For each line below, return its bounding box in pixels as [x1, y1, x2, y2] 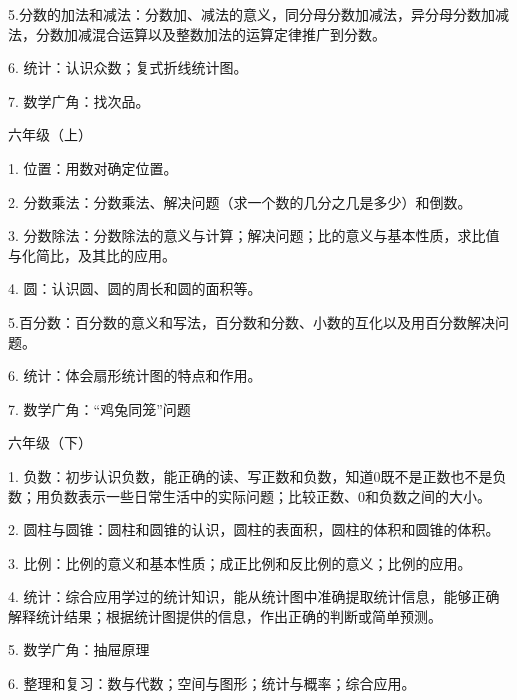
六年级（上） [8, 124, 92, 145]
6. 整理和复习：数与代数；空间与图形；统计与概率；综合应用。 [8, 673, 416, 694]
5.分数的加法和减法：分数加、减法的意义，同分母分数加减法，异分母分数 [8, 4, 481, 24]
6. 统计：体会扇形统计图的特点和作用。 [8, 365, 262, 386]
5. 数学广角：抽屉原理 [8, 639, 150, 660]
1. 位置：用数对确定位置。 [8, 157, 178, 178]
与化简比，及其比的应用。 [8, 244, 176, 265]
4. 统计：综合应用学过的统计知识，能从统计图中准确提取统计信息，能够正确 [8, 586, 500, 607]
